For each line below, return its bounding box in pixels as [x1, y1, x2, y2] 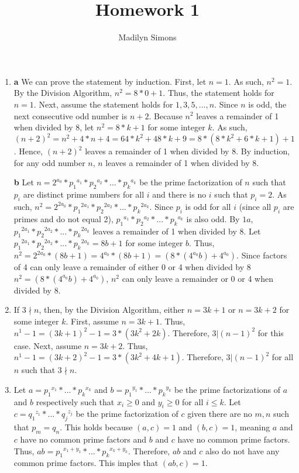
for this [257, 326, 284, 339]
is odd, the [248, 98, 287, 110]
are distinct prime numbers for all [23, 188, 145, 201]
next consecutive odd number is [13, 109, 128, 122]
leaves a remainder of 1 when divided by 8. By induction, [85, 145, 290, 157]
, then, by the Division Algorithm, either [39, 303, 185, 316]
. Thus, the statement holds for [163, 87, 274, 99]
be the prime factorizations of [174, 383, 281, 395]
